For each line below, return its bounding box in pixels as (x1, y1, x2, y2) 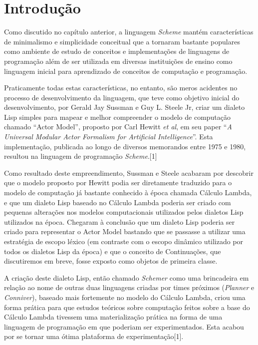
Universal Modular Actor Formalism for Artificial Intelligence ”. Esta (4, 131, 213, 142)
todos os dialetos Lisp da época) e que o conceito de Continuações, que (4, 246, 221, 256)
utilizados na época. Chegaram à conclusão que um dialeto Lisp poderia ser (4, 216, 235, 227)
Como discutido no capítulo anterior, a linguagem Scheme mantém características (4, 26, 254, 37)
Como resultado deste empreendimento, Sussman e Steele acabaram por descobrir (4, 167, 254, 178)
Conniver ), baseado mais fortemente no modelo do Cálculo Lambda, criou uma (4, 292, 246, 302)
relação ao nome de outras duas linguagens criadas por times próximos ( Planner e (4, 282, 255, 293)
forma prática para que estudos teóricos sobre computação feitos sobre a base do (4, 302, 250, 312)
